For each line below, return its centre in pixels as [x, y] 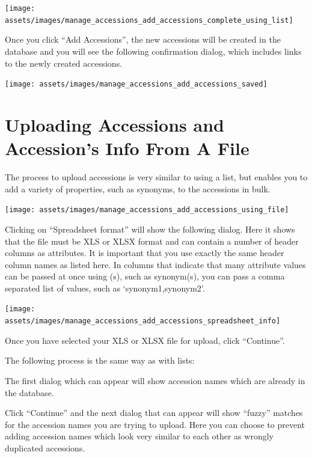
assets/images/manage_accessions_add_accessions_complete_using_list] [149, 20]
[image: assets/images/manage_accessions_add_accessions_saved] [136, 84]
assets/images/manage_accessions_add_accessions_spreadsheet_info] [143, 321]
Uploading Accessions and [115, 124]
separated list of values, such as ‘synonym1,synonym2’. [105, 288]
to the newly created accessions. [64, 63]
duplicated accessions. [45, 447]
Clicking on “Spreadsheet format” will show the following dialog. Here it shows [150, 229]
